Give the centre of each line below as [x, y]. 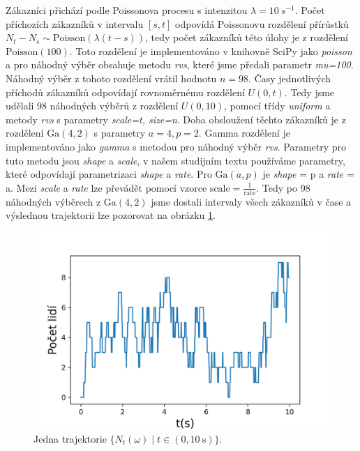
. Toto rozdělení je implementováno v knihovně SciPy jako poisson [211, 51]
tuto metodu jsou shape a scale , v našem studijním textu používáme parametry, [175, 160]
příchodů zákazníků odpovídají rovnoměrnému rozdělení [125, 92]
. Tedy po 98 [283, 187]
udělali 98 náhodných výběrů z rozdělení [92, 106]
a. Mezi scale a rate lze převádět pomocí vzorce [106, 187]
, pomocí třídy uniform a [277, 106]
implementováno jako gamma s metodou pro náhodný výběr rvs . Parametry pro [176, 146]
